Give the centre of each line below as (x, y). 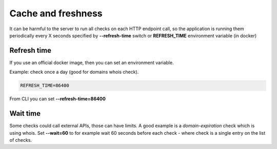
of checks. (21, 140)
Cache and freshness (56, 13)
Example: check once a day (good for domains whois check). (74, 72)
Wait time (25, 113)
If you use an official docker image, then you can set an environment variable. (92, 62)
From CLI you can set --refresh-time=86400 (58, 99)
